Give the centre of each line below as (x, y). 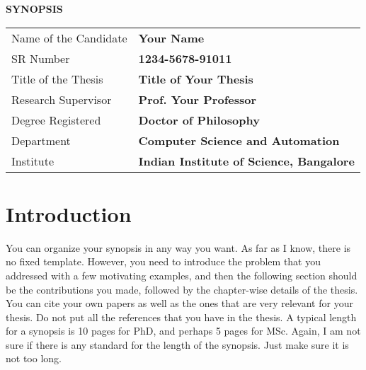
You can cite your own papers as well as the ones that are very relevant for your (179, 303)
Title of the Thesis (57, 79)
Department (41, 140)
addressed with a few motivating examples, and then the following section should (182, 275)
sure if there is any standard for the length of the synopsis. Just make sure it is (177, 344)
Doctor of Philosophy (199, 120)
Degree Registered (56, 120)
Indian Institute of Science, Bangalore (246, 161)
